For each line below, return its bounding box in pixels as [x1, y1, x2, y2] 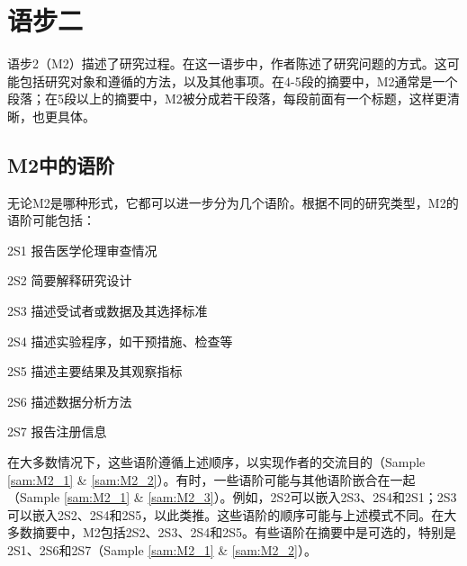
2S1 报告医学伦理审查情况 [7, 240, 157, 259]
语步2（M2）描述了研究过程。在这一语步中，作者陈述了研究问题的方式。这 [7, 54, 447, 73]
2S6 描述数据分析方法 [7, 391, 132, 410]
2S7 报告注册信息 [7, 422, 107, 441]
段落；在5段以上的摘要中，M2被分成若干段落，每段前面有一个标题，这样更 [7, 89, 447, 108]
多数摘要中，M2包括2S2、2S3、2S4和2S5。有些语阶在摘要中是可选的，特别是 [7, 523, 456, 542]
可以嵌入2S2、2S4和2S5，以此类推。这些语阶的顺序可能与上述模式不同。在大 [7, 505, 457, 524]
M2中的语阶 [7, 150, 115, 178]
